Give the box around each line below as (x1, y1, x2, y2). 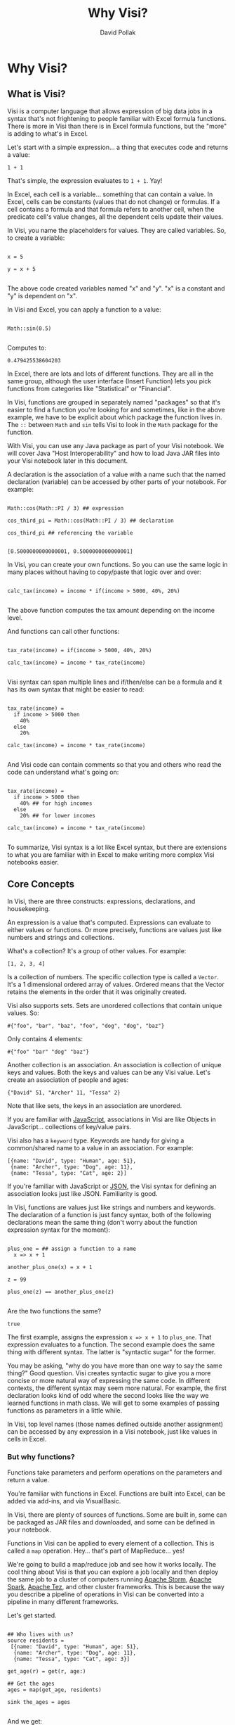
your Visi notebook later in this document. (7, 456, 128, 465)
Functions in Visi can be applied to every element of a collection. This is (7, 1539, 215, 1547)
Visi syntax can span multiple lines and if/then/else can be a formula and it (7, 677, 222, 686)
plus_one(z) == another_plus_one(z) (7, 1288, 114, 1295)
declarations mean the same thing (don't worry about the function (7, 1218, 198, 1226)
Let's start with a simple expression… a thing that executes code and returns (7, 143, 229, 151)
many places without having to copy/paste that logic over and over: (7, 568, 202, 576)
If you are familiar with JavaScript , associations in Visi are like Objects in (7, 1115, 216, 1124)
